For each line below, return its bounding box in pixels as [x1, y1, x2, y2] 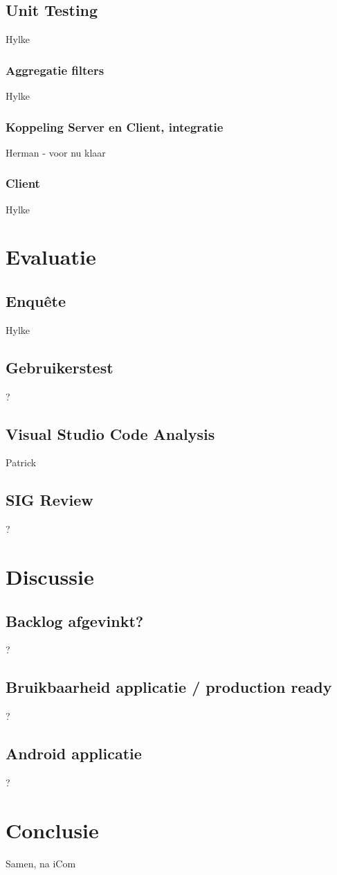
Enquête [6, 290, 66, 311]
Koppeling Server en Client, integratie [6, 118, 224, 135]
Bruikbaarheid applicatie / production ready [6, 676, 332, 698]
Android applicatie [6, 743, 142, 764]
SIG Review [6, 489, 93, 511]
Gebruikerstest [6, 356, 113, 378]
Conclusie [6, 815, 99, 844]
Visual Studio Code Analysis [6, 423, 215, 444]
